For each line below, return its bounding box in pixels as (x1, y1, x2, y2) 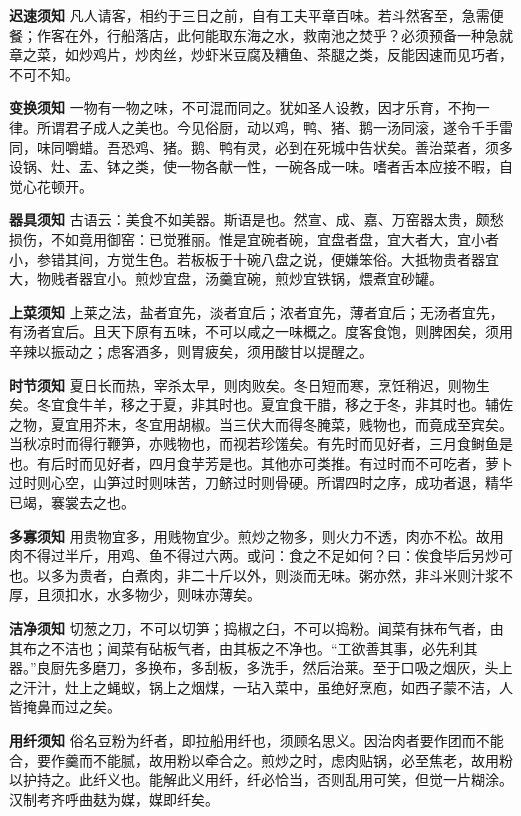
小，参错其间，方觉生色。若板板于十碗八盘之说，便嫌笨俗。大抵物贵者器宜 (9, 248, 499, 269)
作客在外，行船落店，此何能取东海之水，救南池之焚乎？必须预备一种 (36, 24, 485, 45)
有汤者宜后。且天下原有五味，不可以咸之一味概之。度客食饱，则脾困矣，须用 (9, 321, 513, 342)
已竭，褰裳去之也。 (9, 492, 135, 513)
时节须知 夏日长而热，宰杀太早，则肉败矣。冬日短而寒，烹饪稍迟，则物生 (9, 374, 490, 395)
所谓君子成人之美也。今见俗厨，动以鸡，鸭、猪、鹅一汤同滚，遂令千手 (36, 116, 499, 137)
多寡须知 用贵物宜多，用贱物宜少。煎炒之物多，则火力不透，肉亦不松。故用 (9, 525, 504, 546)
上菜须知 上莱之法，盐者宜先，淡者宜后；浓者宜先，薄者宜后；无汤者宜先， (9, 301, 504, 322)
